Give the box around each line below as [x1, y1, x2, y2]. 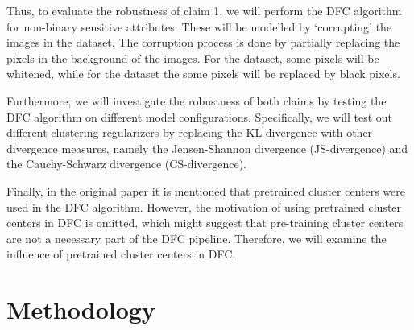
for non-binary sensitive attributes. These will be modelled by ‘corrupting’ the [6, 18, 392, 35]
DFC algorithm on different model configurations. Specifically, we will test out [6, 108, 393, 125]
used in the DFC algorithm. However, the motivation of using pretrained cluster [6, 198, 402, 215]
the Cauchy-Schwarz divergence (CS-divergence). [6, 155, 246, 172]
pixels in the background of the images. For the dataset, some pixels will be [6, 49, 379, 66]
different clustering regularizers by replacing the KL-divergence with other [6, 124, 373, 141]
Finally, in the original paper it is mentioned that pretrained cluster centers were [6, 182, 405, 199]
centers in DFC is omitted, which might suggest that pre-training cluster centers [6, 214, 404, 231]
